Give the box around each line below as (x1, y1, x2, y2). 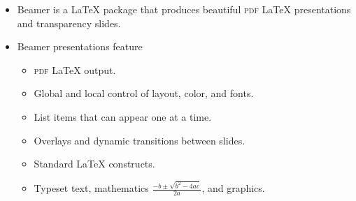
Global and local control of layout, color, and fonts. (34, 86, 254, 100)
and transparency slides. (17, 15, 121, 30)
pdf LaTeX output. (34, 62, 116, 77)
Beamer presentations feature (17, 39, 143, 54)
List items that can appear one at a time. (34, 109, 212, 124)
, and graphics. (201, 181, 265, 195)
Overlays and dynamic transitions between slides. (34, 133, 245, 147)
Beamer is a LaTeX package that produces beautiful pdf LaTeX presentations (17, 2, 351, 16)
